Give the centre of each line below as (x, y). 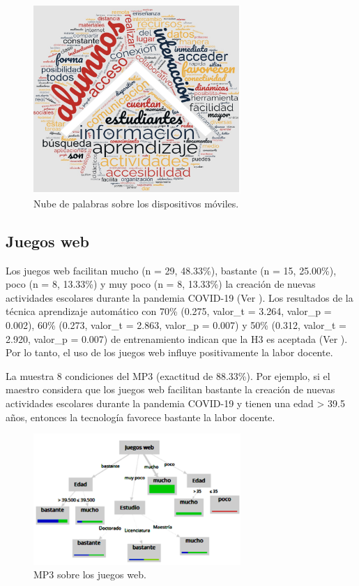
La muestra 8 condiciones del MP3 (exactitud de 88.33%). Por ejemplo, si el (168, 375)
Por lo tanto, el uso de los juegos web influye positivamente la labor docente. (169, 352)
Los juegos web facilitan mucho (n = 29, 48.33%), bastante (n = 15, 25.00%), (171, 270)
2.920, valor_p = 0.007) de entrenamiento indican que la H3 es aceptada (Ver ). (177, 338)
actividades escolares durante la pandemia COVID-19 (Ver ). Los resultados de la (179, 297)
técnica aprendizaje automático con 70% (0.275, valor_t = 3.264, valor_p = (169, 311)
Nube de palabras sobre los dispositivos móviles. (136, 203)
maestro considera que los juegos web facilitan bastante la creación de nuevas (170, 389)
